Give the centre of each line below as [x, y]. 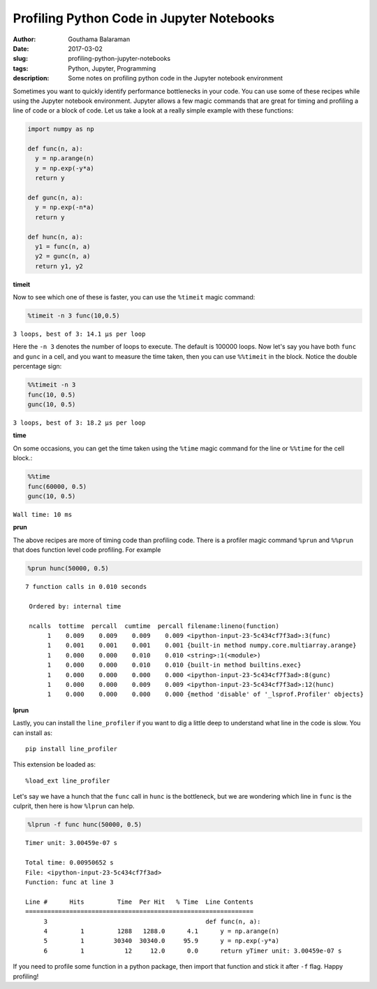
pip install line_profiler [72, 749]
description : [31, 78]
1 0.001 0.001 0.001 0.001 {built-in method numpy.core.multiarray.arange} [202, 646]
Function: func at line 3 [70, 882]
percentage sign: [37, 367]
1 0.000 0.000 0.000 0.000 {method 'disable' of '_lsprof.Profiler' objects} [206, 695]
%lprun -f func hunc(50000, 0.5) [85, 825]
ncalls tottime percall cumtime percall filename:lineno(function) [154, 626]
